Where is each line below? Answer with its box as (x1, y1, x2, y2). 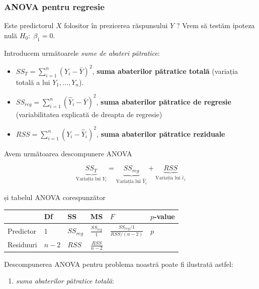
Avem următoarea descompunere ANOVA (4, 148, 132, 158)
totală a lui (16, 76, 50, 87)
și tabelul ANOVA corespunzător (4, 191, 106, 202)
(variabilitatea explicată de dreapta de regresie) (16, 109, 162, 119)
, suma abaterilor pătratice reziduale (96, 128, 225, 139)
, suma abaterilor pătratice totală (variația (92, 65, 238, 76)
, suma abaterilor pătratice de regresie (96, 96, 231, 107)
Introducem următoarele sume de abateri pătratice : (4, 47, 160, 58)
